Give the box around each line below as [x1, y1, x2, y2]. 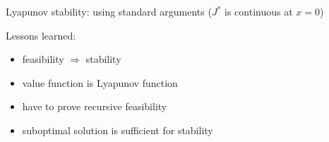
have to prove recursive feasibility [22, 99, 167, 114]
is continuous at [225, 4, 293, 18]
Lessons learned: [6, 28, 76, 42]
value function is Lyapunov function [22, 75, 178, 90]
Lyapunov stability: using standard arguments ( [6, 4, 212, 18]
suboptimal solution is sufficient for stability [22, 122, 213, 137]
